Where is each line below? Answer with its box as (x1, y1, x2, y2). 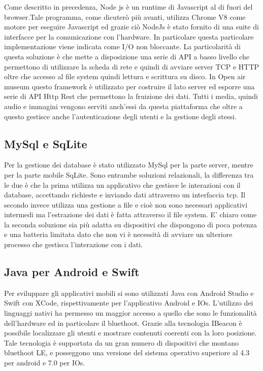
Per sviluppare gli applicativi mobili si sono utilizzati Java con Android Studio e (4, 287, 254, 298)
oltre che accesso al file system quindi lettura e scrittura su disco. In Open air (4, 71, 246, 82)
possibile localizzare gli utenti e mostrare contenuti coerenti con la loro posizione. (4, 327, 257, 338)
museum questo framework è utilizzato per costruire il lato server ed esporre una (4, 81, 255, 91)
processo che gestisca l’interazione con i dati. (4, 239, 143, 250)
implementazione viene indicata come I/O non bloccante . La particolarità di (4, 41, 241, 52)
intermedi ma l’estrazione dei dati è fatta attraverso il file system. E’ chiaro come (4, 209, 257, 220)
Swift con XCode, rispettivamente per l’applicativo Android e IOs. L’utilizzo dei (4, 297, 253, 308)
